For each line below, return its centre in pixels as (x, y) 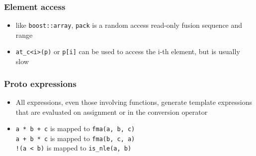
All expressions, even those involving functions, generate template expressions (134, 102)
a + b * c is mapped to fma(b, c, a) (75, 138)
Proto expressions (40, 83)
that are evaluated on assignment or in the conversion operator (112, 112)
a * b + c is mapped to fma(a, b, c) (75, 128)
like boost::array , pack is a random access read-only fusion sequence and (129, 25)
